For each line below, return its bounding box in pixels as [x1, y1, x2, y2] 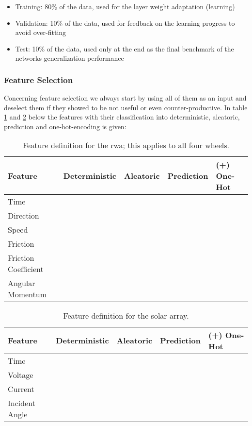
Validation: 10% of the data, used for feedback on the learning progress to [15, 17, 235, 28]
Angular [8, 277, 35, 289]
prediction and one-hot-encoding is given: [4, 121, 126, 131]
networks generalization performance [15, 53, 124, 63]
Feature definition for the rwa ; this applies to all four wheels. [22, 139, 230, 151]
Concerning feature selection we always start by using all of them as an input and [4, 93, 247, 103]
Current [8, 383, 34, 394]
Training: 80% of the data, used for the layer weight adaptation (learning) [15, 1, 235, 11]
